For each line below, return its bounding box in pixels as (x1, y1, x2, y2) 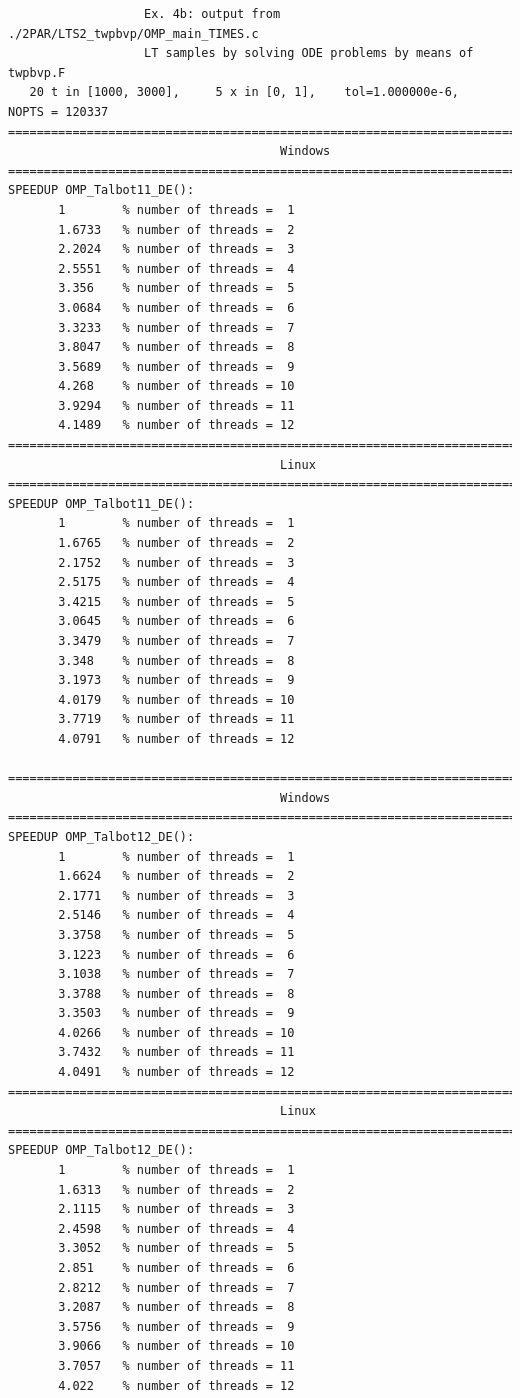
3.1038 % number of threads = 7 (58, 967, 295, 982)
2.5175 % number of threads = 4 (58, 575, 295, 590)
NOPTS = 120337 (8, 104, 109, 119)
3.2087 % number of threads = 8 (58, 1300, 295, 1315)
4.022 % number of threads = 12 (58, 1378, 295, 1393)
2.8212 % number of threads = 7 (58, 1280, 295, 1295)
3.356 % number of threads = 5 (58, 281, 295, 296)
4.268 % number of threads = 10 (58, 379, 295, 394)
